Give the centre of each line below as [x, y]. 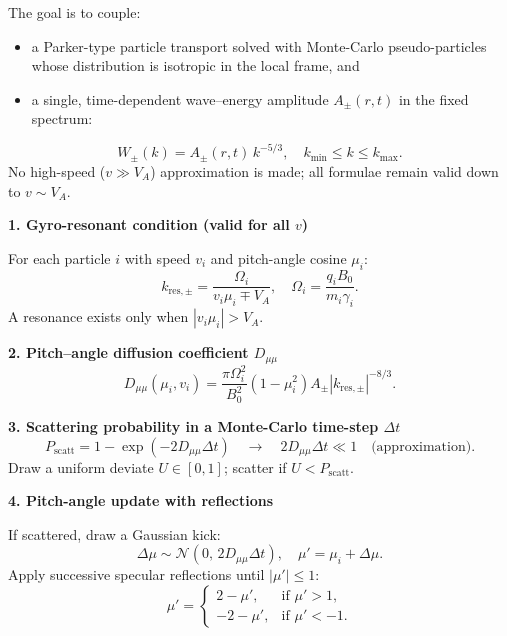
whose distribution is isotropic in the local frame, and [195, 65]
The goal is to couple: [74, 12]
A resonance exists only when [98, 316]
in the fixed [433, 98]
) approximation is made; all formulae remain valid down [324, 170]
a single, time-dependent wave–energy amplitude [180, 98]
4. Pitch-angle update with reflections [140, 500]
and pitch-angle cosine [278, 257]
